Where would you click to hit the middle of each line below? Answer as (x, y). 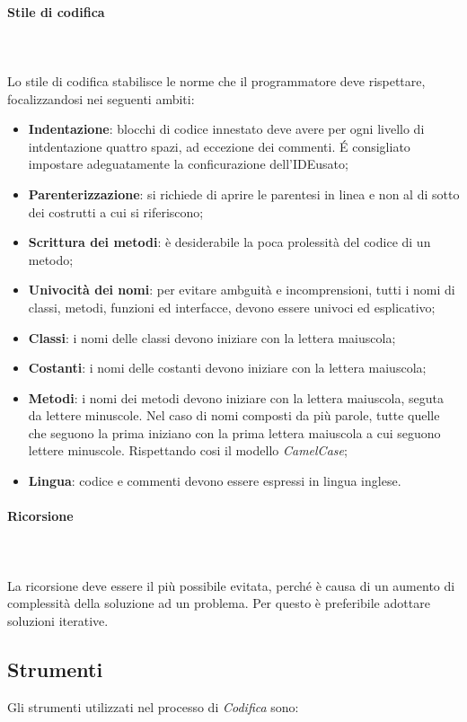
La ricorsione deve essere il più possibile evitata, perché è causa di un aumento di (231, 585)
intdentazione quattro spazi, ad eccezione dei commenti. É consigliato (219, 146)
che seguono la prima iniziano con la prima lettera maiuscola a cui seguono (234, 432)
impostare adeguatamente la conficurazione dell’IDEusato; (188, 164)
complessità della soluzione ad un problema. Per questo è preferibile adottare (219, 603)
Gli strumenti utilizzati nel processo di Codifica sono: (153, 706)
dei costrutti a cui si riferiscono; (116, 211)
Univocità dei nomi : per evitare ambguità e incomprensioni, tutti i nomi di (242, 290)
